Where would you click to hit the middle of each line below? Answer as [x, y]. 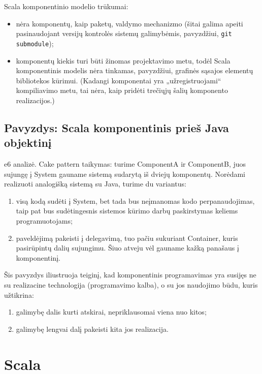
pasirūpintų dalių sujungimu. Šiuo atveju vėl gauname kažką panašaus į [127, 248]
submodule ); [35, 43]
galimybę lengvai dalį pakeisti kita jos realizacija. [92, 329]
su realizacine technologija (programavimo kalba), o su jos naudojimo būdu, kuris [131, 285]
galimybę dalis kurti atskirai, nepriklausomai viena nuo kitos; [111, 312]
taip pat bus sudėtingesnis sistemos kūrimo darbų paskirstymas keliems [127, 211]
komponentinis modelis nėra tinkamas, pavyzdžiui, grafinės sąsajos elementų [135, 70]
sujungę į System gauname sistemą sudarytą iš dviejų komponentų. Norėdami [125, 174]
